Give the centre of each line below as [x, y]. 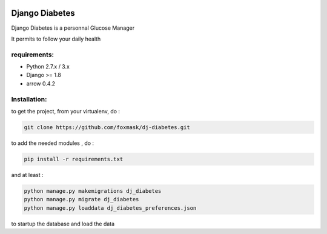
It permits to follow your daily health [56, 39]
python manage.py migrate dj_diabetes [81, 199]
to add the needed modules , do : [52, 143]
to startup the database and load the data [63, 224]
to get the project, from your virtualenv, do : [66, 111]
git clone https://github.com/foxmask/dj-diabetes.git [107, 127]
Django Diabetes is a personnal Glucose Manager [73, 28]
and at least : [27, 175]
